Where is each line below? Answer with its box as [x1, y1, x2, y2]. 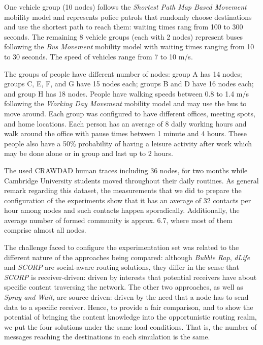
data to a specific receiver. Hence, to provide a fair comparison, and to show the [4, 301, 253, 312]
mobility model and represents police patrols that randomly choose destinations [4, 11, 252, 22]
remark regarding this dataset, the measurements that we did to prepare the [4, 185, 242, 196]
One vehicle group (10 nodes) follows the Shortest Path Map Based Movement [4, 2, 247, 12]
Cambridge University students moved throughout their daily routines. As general [4, 175, 259, 185]
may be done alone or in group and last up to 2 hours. [4, 148, 173, 159]
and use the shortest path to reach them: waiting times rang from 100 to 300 [4, 21, 243, 32]
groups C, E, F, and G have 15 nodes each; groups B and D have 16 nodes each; [4, 78, 254, 89]
